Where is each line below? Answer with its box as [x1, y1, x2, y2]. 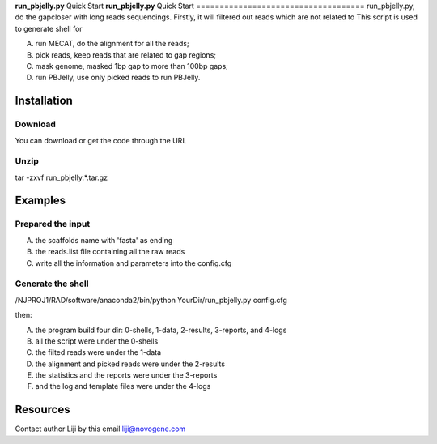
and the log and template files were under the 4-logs [35, 382, 211, 391]
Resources [15, 403, 70, 416]
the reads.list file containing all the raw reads [35, 247, 185, 257]
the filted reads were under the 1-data [35, 348, 162, 357]
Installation [15, 94, 73, 108]
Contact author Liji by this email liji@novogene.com [15, 424, 186, 433]
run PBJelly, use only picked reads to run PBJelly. [35, 73, 201, 83]
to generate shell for [15, 23, 83, 33]
